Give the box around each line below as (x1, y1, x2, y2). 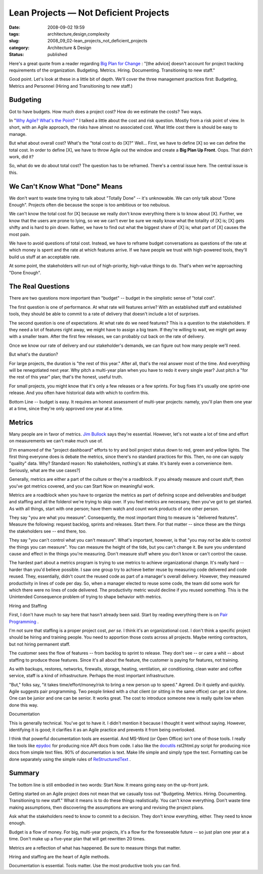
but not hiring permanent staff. (9, 641, 71, 647)
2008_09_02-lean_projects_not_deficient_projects (47, 38, 148, 44)
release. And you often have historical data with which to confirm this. (9, 390, 150, 396)
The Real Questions (9, 283, 70, 291)
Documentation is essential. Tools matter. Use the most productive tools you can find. (9, 863, 181, 869)
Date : (9, 24, 20, 30)
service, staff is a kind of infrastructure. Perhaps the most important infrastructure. (9, 673, 175, 679)
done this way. (9, 702, 38, 708)
